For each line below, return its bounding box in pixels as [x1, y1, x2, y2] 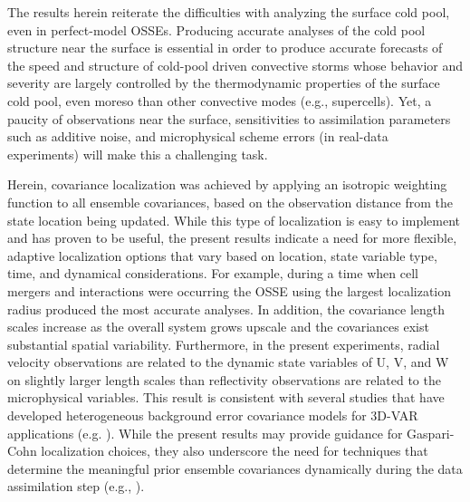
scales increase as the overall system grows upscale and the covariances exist [7, 317, 429, 336]
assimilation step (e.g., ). [7, 477, 145, 496]
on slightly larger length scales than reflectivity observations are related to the [7, 370, 441, 389]
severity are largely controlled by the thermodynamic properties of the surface [7, 73, 440, 92]
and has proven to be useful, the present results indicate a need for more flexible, [7, 228, 457, 247]
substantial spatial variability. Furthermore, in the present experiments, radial [7, 334, 440, 353]
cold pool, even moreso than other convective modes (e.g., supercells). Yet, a [7, 91, 432, 110]
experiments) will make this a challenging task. [7, 144, 268, 163]
